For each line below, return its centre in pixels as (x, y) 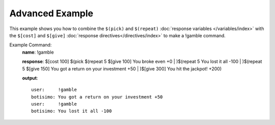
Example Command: (31, 45)
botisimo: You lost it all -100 (72, 111)
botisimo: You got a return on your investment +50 (97, 97)
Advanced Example (51, 13)
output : (30, 78)
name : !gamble (38, 52)
